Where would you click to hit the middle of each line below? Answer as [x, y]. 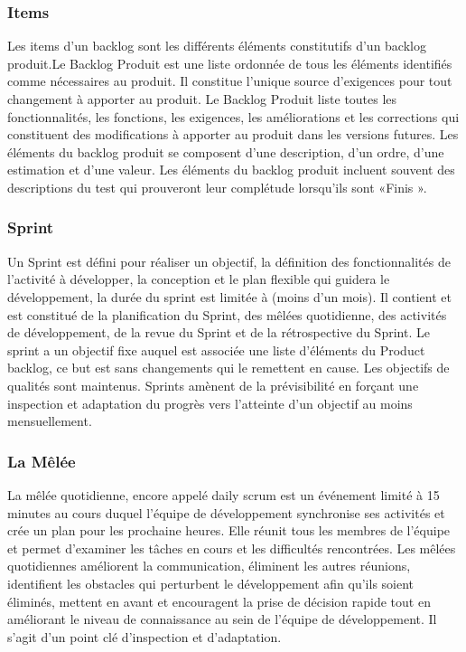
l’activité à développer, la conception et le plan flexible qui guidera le [199, 279]
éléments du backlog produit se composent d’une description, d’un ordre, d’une [226, 151]
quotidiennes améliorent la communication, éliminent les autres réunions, [209, 566]
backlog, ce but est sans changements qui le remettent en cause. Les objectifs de [228, 368]
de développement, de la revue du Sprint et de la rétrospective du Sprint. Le [219, 332]
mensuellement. [50, 421]
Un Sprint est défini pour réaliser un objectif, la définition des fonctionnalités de [229, 261]
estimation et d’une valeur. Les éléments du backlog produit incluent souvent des [231, 170]
